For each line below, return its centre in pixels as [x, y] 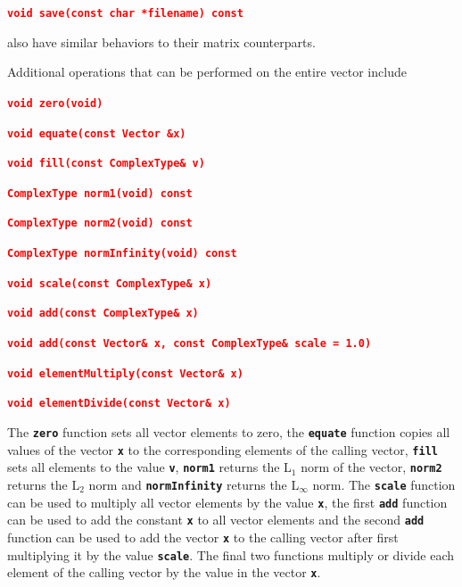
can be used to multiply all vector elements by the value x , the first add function [227, 502]
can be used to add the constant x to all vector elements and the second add [216, 520]
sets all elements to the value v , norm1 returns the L [149, 467]
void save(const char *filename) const [125, 13]
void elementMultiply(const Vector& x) [125, 373]
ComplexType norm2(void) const [100, 223]
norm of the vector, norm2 [371, 467]
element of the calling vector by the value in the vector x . [164, 572]
